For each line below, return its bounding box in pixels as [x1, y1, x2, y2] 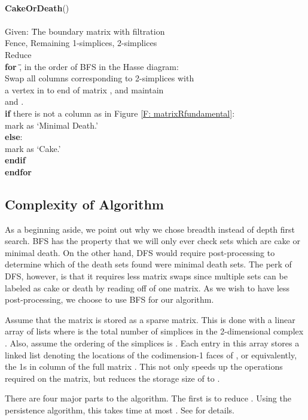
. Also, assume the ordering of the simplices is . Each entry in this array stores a [5, 337, 300, 349]
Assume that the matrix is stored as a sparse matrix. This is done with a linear [5, 313, 295, 325]
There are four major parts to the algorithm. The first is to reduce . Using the [5, 392, 291, 404]
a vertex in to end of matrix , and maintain [5, 83, 164, 96]
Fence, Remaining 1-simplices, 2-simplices [5, 36, 157, 49]
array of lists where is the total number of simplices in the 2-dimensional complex [5, 325, 304, 337]
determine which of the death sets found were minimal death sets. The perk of [5, 258, 292, 270]
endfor [5, 165, 32, 178]
